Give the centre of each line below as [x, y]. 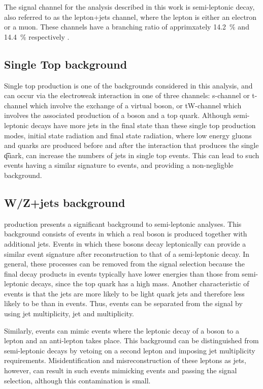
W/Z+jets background [65, 202]
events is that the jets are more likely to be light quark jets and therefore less [124, 293]
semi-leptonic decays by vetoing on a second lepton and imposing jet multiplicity [130, 350]
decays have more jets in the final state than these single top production [143, 125]
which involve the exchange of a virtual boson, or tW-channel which [136, 105]
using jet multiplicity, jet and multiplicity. [69, 313]
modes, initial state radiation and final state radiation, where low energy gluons [128, 135]
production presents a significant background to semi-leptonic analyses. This [123, 223]
